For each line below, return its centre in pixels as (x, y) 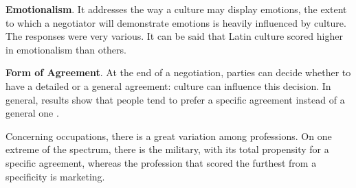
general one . (32, 113)
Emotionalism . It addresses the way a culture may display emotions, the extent (176, 9)
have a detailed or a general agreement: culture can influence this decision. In (168, 85)
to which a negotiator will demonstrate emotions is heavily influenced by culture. (176, 22)
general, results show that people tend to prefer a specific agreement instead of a (175, 99)
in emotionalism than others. (66, 49)
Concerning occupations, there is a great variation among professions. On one (169, 136)
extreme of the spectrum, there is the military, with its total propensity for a (167, 149)
